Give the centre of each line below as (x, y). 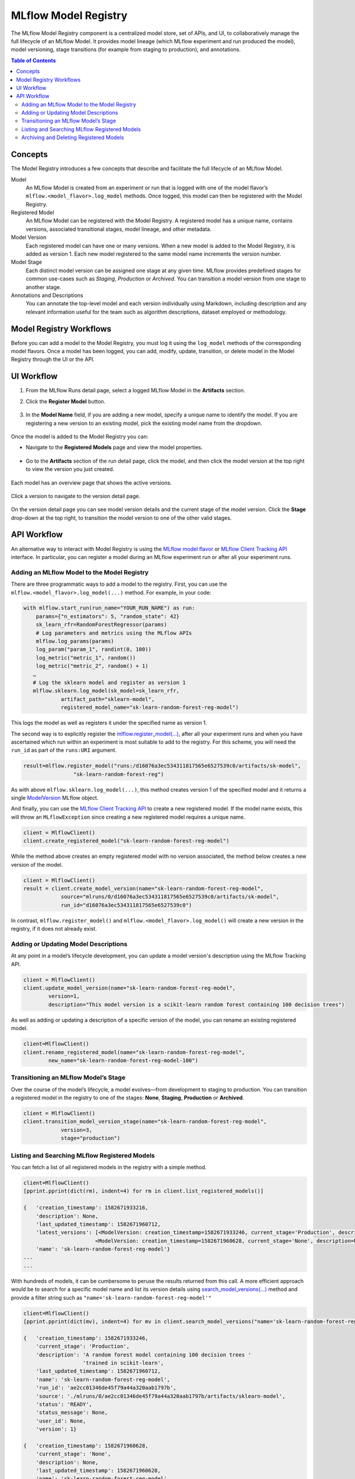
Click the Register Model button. (66, 401)
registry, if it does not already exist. (54, 929)
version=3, (77, 1130)
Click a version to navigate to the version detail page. (76, 496)
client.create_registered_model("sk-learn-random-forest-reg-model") (126, 841)
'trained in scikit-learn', (123, 1363)
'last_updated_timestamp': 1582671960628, (98, 1471)
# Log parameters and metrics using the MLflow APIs (114, 633)
